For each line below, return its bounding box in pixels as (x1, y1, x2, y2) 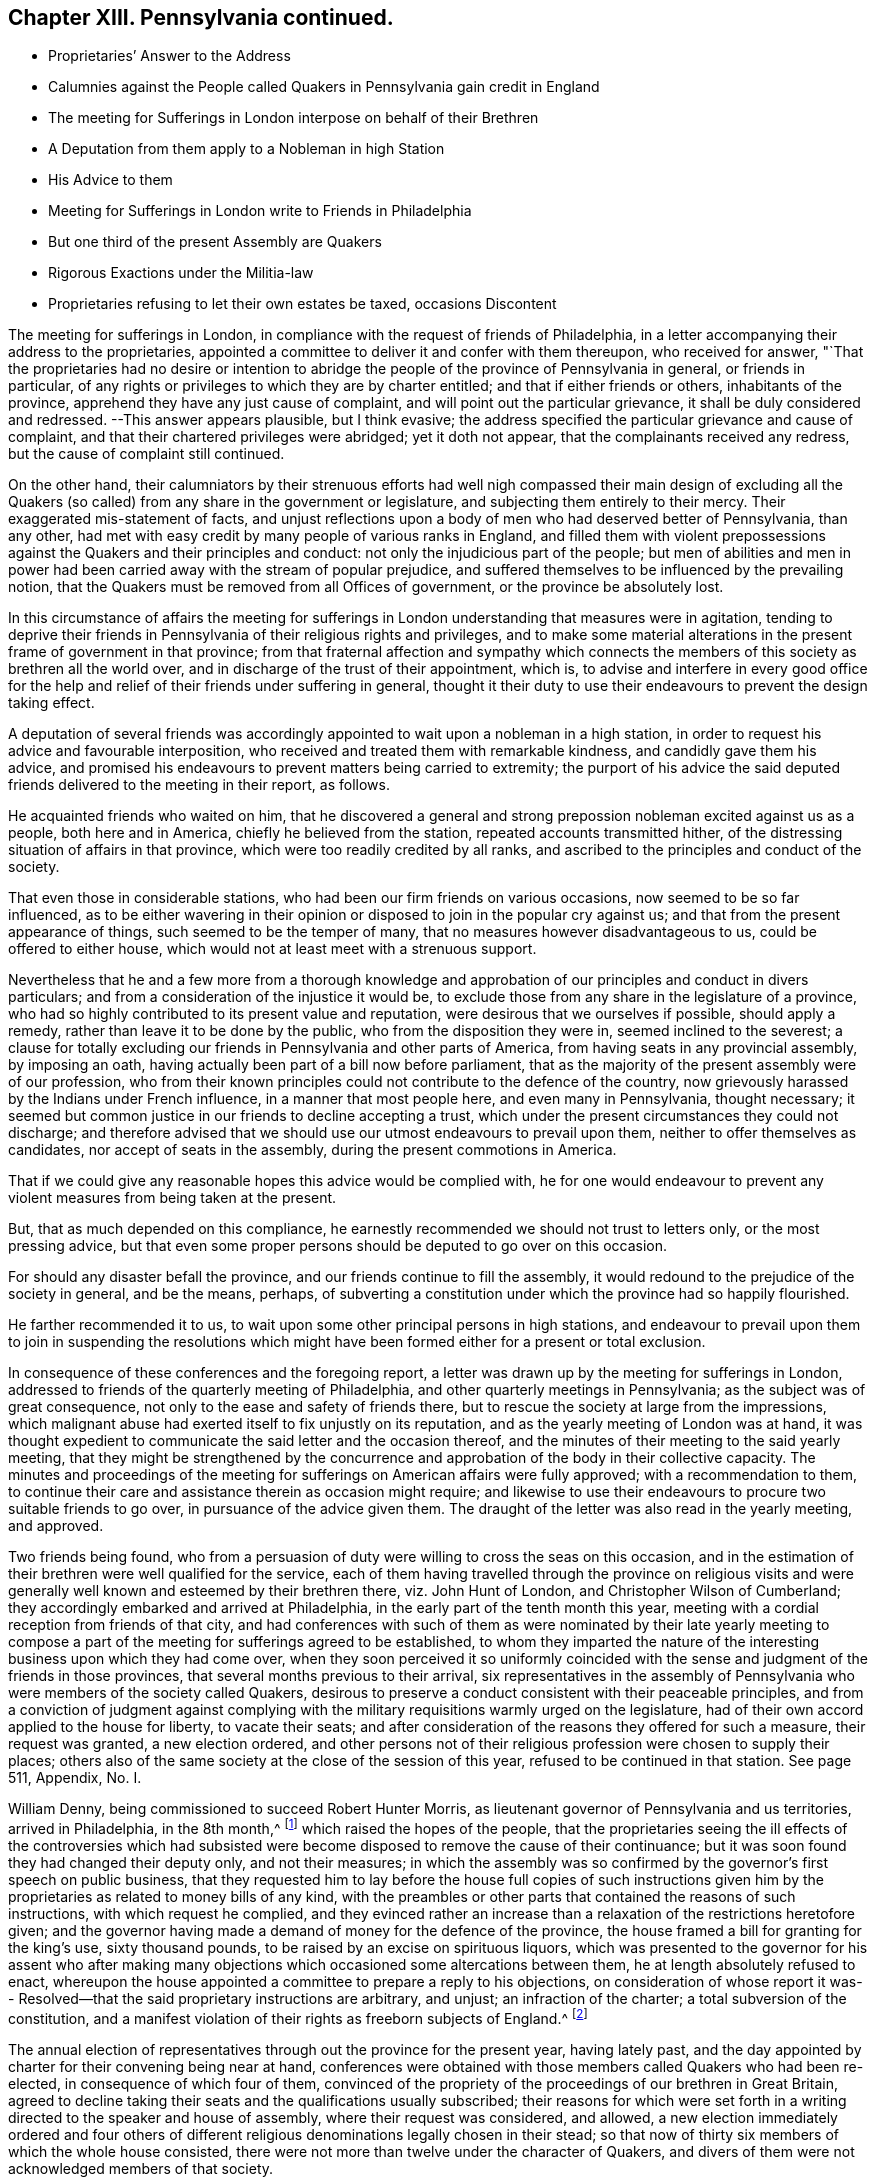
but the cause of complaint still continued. (8, 445, 285, 463)
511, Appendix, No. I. (8, 1769, 142, 1787)
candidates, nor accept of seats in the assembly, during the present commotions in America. (8, 1141, 617, 1159)
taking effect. (8, 694, 95, 712)
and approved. (8, 1517, 104, 1535)
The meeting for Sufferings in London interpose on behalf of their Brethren (48, 109, 539, 127)
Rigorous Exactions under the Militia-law (48, 264, 314, 282)
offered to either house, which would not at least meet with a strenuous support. (8, 940, 537, 958)
